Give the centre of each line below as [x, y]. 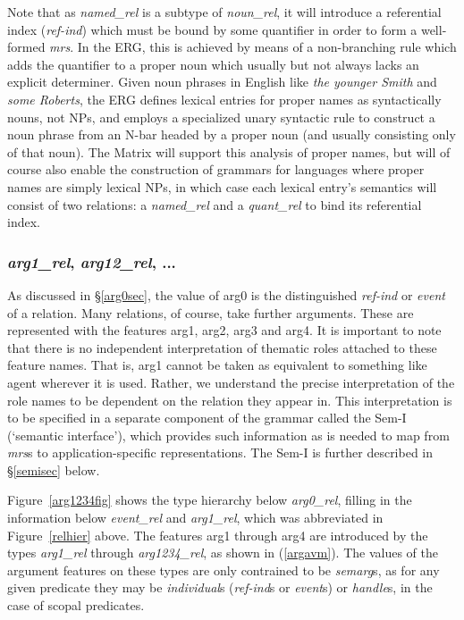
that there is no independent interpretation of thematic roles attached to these [222, 347]
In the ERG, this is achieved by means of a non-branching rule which [267, 47]
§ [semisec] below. [54, 469]
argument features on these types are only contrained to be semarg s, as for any [224, 570]
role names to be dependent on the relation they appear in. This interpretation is [230, 400]
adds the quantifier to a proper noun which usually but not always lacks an [213, 64]
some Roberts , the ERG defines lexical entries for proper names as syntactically [224, 99]
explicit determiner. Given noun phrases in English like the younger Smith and [222, 82]
